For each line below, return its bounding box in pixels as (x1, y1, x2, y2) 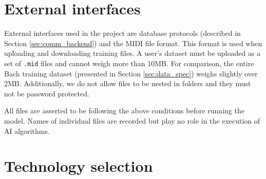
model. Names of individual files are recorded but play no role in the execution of (4, 115, 260, 126)
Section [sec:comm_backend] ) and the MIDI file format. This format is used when (4, 37, 262, 48)
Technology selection (4, 155, 153, 176)
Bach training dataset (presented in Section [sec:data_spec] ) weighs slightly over (4, 68, 258, 78)
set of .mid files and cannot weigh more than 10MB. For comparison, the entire (4, 57, 254, 68)
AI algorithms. (4, 125, 50, 136)
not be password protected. (4, 88, 89, 98)
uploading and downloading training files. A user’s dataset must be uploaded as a (4, 48, 261, 58)
